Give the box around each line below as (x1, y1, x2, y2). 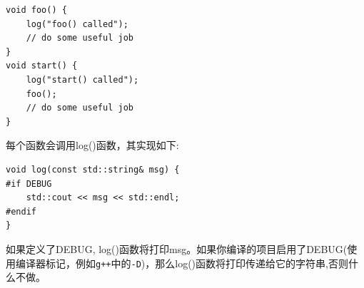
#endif (6, 206, 36, 217)
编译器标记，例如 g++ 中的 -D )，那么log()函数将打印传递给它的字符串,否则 (15, 255, 348, 270)
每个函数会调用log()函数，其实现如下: (6, 138, 179, 153)
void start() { (6, 61, 78, 71)
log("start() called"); (26, 74, 139, 85)
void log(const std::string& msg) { (6, 164, 180, 175)
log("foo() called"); (26, 19, 128, 29)
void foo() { (6, 5, 67, 15)
